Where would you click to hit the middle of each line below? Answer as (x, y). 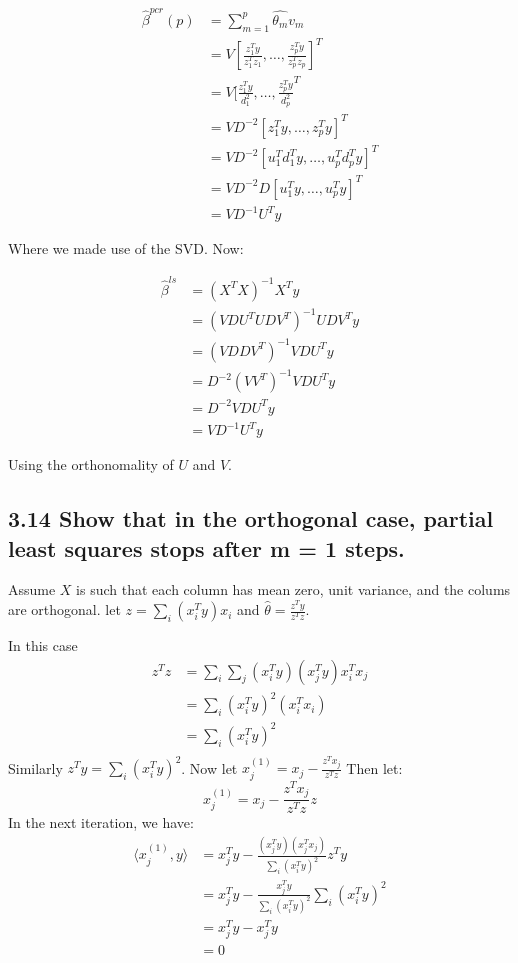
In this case (43, 645)
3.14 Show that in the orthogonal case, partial (251, 518)
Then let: (374, 767)
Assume (32, 589)
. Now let (209, 767)
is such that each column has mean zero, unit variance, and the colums (293, 589)
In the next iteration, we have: (101, 822)
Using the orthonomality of (91, 464)
